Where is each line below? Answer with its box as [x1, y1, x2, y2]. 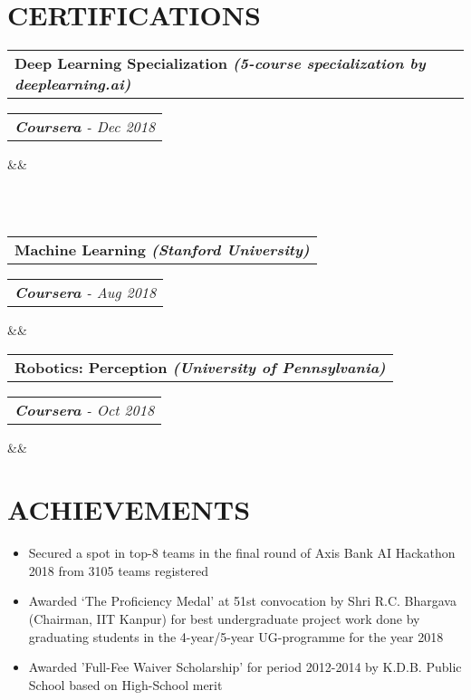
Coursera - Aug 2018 [14, 281, 157, 302]
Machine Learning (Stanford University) [14, 238, 310, 260]
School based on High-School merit [28, 675, 223, 694]
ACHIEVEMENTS [7, 491, 251, 528]
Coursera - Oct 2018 [14, 398, 155, 420]
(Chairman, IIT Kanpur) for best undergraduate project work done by [28, 609, 420, 628]
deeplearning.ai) [14, 73, 131, 95]
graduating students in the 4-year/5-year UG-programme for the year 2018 [28, 627, 444, 646]
